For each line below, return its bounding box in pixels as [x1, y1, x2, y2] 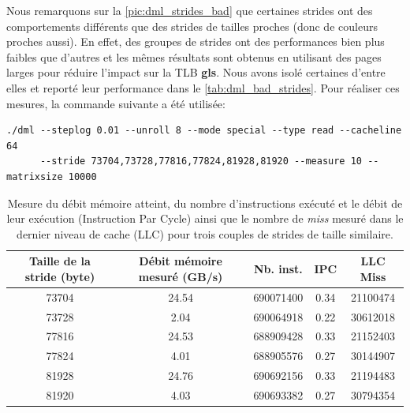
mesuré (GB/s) [138, 268, 223, 284]
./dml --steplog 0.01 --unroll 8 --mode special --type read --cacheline [6, 125, 402, 137]
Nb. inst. [253, 261, 303, 277]
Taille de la [29, 253, 91, 269]
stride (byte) [24, 268, 95, 284]
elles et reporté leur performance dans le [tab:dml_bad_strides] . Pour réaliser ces [6, 79, 400, 96]
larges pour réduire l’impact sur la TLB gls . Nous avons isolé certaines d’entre [6, 64, 386, 81]
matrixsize [6, 171, 63, 182]
